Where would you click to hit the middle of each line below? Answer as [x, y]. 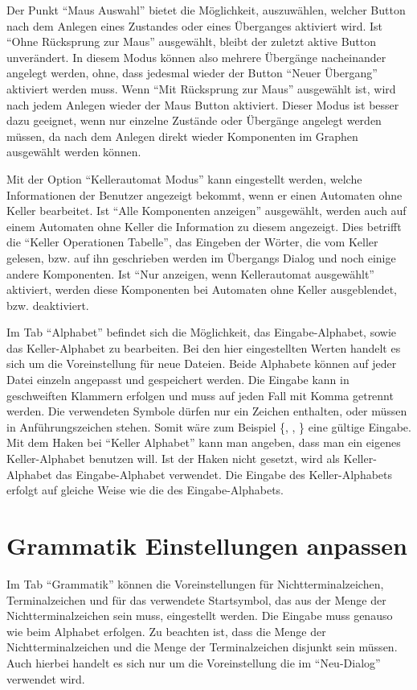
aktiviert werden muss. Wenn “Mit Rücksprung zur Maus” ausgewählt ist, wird [201, 88]
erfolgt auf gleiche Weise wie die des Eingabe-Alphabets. [145, 490]
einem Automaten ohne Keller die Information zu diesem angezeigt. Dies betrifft [204, 226]
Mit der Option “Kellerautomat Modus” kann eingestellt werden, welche [184, 178]
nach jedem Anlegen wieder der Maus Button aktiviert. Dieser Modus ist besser [203, 104]
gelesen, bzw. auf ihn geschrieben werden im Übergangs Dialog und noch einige [201, 257]
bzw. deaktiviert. [48, 305]
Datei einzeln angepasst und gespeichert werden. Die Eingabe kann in [178, 380]
